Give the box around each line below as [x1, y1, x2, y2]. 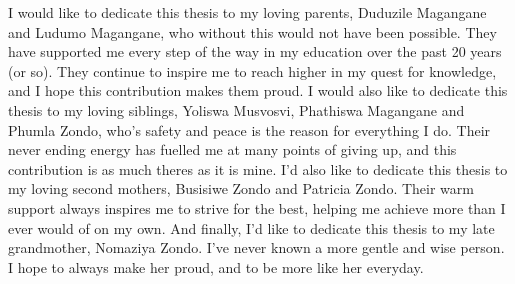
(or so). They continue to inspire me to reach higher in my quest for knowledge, [8, 60, 497, 81]
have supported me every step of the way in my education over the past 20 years [8, 41, 502, 62]
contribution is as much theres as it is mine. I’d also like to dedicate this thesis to [8, 158, 508, 179]
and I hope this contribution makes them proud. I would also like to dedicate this [8, 80, 508, 101]
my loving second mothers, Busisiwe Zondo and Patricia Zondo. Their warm [8, 178, 474, 199]
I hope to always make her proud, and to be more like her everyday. [8, 256, 424, 277]
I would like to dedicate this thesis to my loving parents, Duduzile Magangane [8, 2, 487, 22]
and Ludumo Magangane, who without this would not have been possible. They [8, 21, 497, 42]
